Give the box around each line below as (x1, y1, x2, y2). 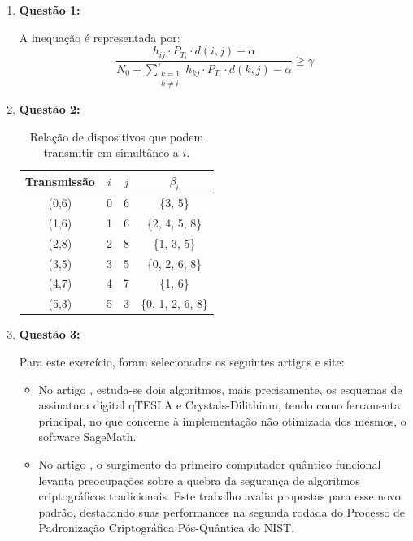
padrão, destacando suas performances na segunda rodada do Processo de (38, 503, 406, 520)
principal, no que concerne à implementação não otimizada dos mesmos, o (38, 412, 406, 429)
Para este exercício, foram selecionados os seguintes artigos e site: (19, 353, 345, 370)
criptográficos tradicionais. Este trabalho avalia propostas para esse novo (38, 487, 401, 504)
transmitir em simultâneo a (43, 144, 179, 161)
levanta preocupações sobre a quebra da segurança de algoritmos (38, 471, 360, 488)
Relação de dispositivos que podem (29, 128, 204, 145)
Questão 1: (19, 2, 80, 18)
